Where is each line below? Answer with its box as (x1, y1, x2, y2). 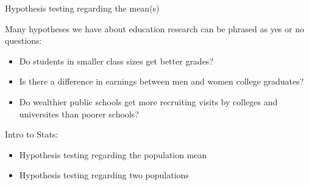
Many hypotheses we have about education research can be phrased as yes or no (5, 22, 304, 35)
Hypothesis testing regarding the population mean (19, 148, 207, 161)
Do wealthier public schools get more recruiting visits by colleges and (19, 95, 278, 108)
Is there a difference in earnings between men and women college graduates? (19, 75, 304, 88)
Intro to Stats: (5, 128, 59, 141)
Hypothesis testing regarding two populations (19, 169, 189, 181)
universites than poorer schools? (19, 107, 139, 120)
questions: (5, 34, 42, 47)
